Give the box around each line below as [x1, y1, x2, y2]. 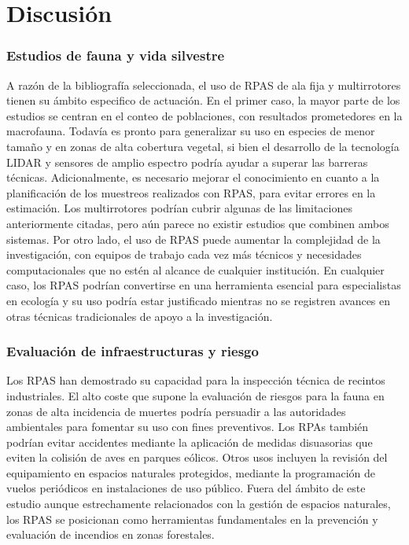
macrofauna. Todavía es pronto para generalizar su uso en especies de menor [6, 123, 375, 139]
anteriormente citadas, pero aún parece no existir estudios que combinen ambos [6, 215, 389, 231]
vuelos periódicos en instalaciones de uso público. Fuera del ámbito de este [6, 480, 366, 496]
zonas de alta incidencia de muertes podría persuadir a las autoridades [6, 403, 346, 419]
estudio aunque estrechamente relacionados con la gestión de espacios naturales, [6, 495, 391, 512]
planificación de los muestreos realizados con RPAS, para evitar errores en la [6, 184, 376, 201]
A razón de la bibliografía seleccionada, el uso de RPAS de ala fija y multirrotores [6, 76, 401, 93]
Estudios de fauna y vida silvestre [6, 46, 225, 65]
